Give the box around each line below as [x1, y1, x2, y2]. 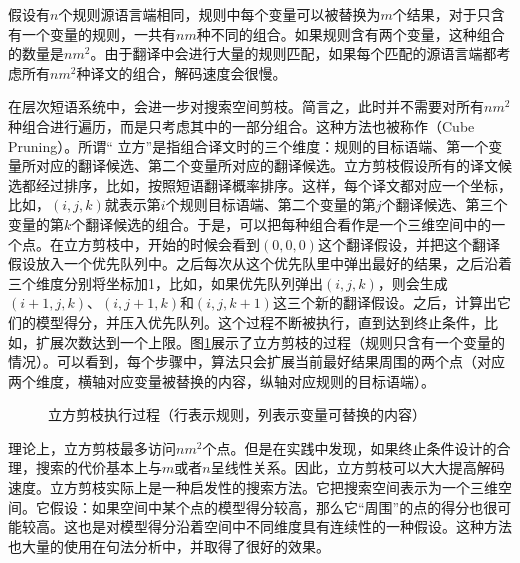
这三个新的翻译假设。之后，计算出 [272, 292, 497, 313]
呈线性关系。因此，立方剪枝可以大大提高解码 [210, 457, 505, 478]
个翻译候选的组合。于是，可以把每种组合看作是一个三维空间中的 [71, 213, 492, 234]
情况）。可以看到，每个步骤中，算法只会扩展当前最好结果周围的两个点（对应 [8, 351, 505, 372]
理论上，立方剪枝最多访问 [8, 437, 176, 458]
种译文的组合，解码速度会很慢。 [76, 62, 287, 83]
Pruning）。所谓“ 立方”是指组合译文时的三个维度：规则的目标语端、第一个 [8, 135, 489, 156]
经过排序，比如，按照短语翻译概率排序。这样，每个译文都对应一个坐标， [35, 174, 512, 195]
